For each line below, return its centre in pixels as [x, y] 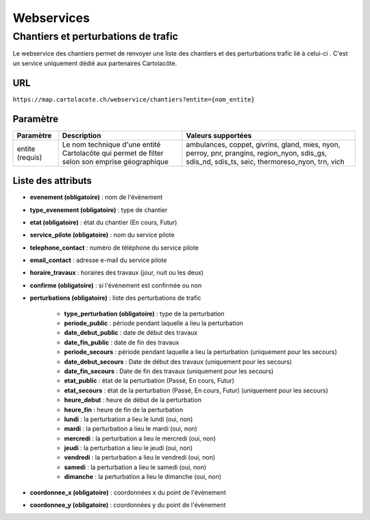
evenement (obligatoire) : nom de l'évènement [96, 197]
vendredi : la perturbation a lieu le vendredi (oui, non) [140, 458]
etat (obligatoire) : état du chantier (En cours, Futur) [103, 222]
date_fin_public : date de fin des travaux [122, 342]
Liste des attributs [52, 181]
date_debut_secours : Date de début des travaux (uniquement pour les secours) [178, 362]
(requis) [29, 157]
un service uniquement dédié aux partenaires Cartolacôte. [95, 63]
